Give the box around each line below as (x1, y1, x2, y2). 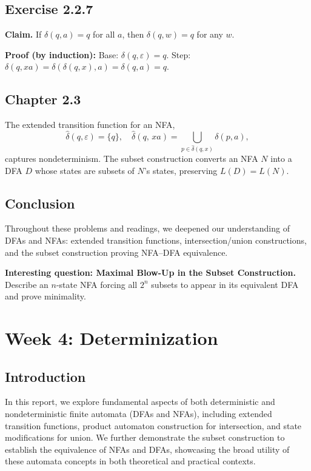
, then (122, 28, 144, 41)
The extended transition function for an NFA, (5, 118, 175, 131)
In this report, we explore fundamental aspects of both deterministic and (5, 395, 275, 408)
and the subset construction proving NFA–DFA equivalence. (5, 246, 228, 258)
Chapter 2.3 (5, 90, 81, 109)
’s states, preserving (144, 164, 218, 176)
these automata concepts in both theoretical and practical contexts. (5, 455, 256, 467)
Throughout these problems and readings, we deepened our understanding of (5, 222, 290, 235)
